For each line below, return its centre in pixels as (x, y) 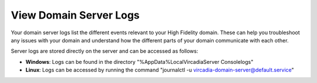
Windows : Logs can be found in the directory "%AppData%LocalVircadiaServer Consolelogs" (139, 62)
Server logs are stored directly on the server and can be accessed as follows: (104, 51)
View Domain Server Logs (75, 15)
